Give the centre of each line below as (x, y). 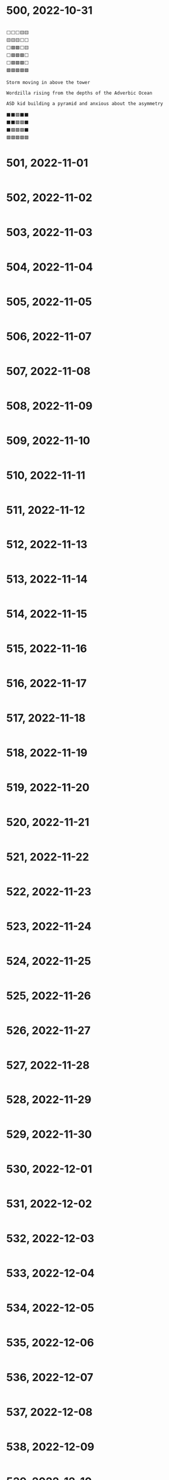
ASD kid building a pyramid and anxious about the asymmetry (85, 103)
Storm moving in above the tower (48, 82)
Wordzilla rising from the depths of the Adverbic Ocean (79, 93)
